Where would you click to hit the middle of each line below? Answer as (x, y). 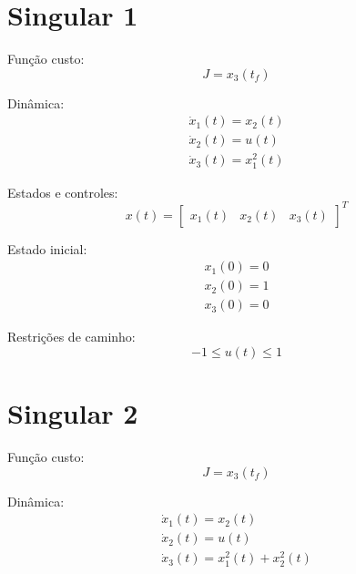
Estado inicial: (47, 248)
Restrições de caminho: (71, 337)
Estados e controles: (63, 192)
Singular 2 (73, 413)
